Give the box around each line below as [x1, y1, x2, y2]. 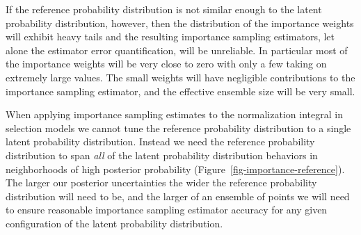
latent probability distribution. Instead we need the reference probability [6, 134, 315, 149]
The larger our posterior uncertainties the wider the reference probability [6, 175, 317, 190]
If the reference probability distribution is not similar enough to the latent [6, 2, 322, 16]
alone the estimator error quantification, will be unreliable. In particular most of [6, 42, 348, 57]
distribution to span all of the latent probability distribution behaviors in [6, 147, 318, 162]
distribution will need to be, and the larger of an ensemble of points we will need [6, 188, 350, 203]
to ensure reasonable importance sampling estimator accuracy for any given [6, 202, 328, 217]
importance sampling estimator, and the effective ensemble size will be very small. [6, 83, 355, 98]
